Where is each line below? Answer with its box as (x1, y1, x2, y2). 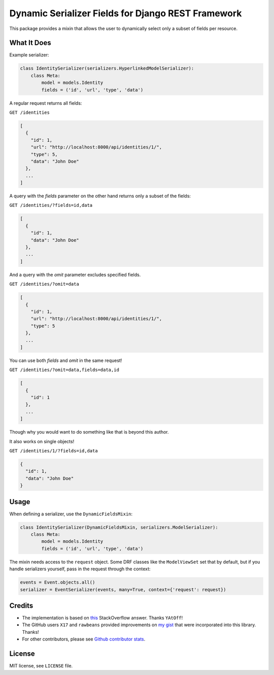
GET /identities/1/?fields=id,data (9, 448, 98, 453)
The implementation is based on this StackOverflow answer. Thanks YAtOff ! (22, 615, 183, 621)
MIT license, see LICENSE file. (9, 663, 73, 669)
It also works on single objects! (9, 438, 75, 444)
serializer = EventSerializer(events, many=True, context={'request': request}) (20, 587, 226, 592)
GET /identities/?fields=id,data (9, 202, 93, 208)
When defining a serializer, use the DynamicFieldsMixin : (9, 511, 133, 517)
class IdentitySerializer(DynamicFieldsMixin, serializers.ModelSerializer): (20, 524, 218, 530)
